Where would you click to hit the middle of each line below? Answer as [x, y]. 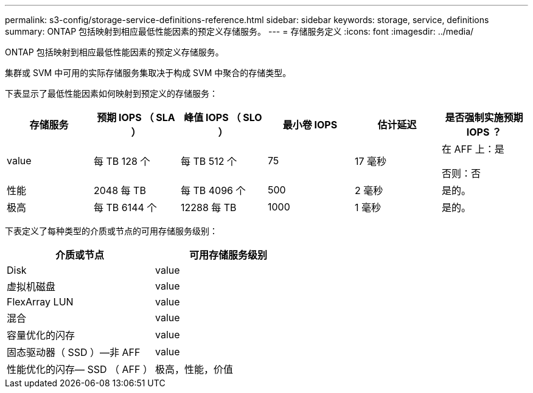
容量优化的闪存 [41, 335]
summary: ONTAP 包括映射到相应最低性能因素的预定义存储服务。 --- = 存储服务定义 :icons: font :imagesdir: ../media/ [239, 31]
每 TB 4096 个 [213, 190]
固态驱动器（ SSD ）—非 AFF [74, 352]
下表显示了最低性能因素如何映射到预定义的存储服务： [111, 93]
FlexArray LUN [40, 302]
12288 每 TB [208, 207]
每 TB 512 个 [209, 161]
